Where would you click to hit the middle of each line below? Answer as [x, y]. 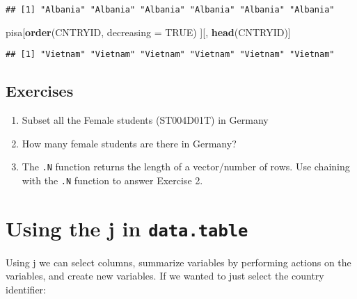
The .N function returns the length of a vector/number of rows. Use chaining [186, 167]
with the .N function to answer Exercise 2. [112, 180]
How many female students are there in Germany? [129, 143]
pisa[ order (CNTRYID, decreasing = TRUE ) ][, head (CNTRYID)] [148, 32]
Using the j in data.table [127, 228]
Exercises [40, 91]
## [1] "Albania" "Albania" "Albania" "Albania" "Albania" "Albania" [170, 10]
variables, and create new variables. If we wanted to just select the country [165, 276]
